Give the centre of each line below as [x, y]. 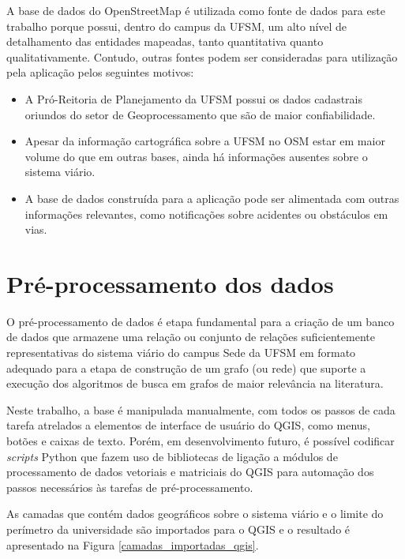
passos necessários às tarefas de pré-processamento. [130, 487]
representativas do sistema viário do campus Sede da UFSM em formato [181, 353]
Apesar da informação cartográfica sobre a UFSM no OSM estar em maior [205, 141]
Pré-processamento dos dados [170, 283]
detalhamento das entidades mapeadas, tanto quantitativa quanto [165, 41]
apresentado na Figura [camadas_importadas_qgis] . [133, 544]
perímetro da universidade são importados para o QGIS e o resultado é [178, 529]
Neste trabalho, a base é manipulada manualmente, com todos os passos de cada [201, 409]
